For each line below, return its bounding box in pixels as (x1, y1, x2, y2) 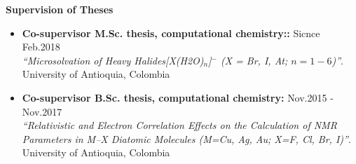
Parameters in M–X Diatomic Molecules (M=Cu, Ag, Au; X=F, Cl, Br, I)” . (22, 131, 351, 146)
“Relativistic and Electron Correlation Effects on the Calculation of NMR (22, 118, 337, 132)
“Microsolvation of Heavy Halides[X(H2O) (22, 53, 204, 67)
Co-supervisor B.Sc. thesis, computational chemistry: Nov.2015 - (22, 90, 334, 104)
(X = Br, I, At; (220, 53, 288, 67)
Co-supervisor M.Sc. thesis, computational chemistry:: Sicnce (22, 25, 320, 40)
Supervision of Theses (6, 2, 114, 16)
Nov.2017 (22, 104, 62, 118)
